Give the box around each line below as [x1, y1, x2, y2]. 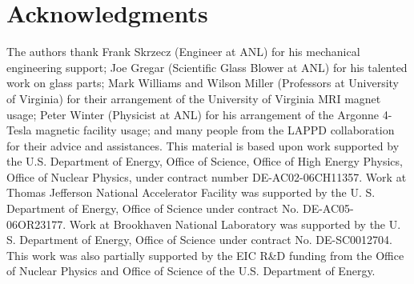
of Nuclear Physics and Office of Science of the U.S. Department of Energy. [6, 262, 376, 279]
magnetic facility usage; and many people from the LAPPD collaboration [35, 122, 395, 138]
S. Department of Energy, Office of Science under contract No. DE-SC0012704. [6, 231, 392, 248]
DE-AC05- [302, 200, 354, 217]
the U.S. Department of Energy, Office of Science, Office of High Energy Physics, [6, 153, 403, 170]
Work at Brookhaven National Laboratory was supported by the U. [69, 215, 401, 232]
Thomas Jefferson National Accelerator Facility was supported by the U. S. [6, 184, 376, 201]
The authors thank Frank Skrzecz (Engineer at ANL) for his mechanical [6, 43, 360, 60]
